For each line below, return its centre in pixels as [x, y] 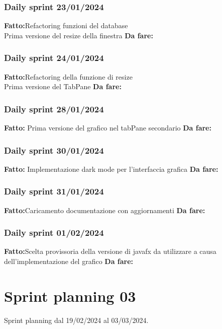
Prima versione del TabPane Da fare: [63, 86]
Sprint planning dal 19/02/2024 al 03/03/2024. [76, 320]
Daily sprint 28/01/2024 [54, 109]
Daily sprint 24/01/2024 [54, 58]
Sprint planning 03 [70, 295]
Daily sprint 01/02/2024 [54, 233]
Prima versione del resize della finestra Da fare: [79, 35]
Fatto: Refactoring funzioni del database [66, 25]
